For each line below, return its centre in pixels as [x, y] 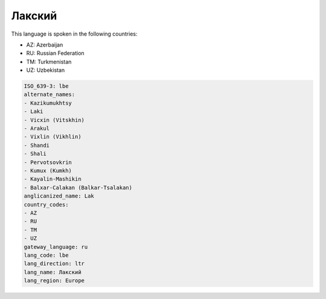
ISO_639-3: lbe [46, 86]
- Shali [35, 154]
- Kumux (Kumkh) [48, 171]
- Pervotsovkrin [48, 162]
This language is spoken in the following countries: [74, 34]
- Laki [34, 111]
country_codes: [46, 204]
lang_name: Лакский [53, 272]
